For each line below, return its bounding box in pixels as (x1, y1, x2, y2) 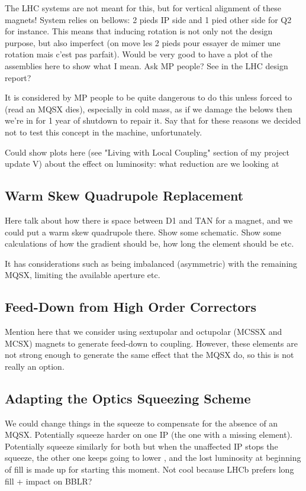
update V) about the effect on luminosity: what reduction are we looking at (5, 157, 279, 170)
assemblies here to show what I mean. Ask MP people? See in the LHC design (5, 59, 288, 72)
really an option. (5, 360, 65, 372)
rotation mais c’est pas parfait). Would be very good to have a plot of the (5, 48, 272, 60)
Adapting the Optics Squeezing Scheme (5, 389, 251, 407)
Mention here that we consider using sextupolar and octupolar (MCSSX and (5, 325, 282, 338)
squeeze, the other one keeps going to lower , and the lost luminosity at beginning (5, 451, 301, 464)
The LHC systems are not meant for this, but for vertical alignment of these (5, 2, 281, 14)
